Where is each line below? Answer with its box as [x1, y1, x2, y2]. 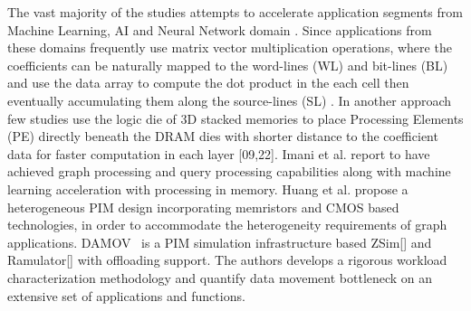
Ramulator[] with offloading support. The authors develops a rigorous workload [7, 250, 447, 269]
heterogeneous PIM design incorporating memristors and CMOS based [7, 197, 399, 216]
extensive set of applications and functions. [7, 286, 245, 305]
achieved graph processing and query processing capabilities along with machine [7, 162, 451, 181]
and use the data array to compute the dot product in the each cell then [7, 73, 409, 92]
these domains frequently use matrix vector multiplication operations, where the [7, 38, 452, 57]
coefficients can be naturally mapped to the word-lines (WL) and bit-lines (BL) [7, 55, 448, 74]
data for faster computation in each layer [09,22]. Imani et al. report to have [7, 144, 430, 163]
